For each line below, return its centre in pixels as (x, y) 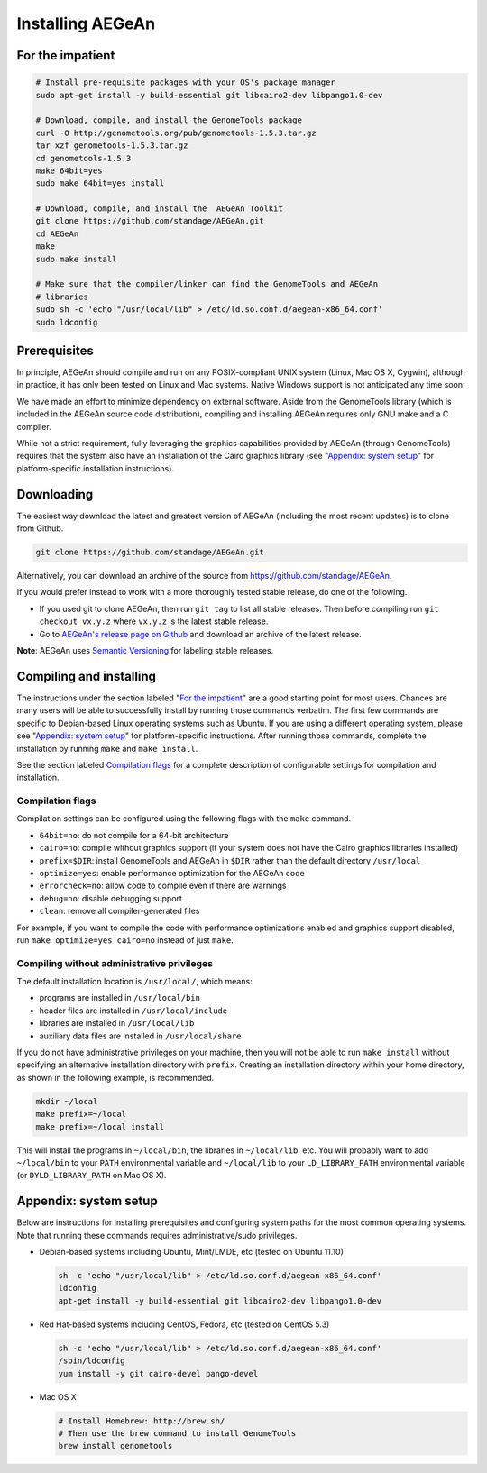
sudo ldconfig (67, 322)
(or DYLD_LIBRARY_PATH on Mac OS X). (92, 1176)
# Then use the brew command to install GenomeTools (177, 1433)
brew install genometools (115, 1446)
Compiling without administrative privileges (115, 963)
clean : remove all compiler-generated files (119, 911)
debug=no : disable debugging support (110, 898)
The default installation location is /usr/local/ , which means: (134, 982)
